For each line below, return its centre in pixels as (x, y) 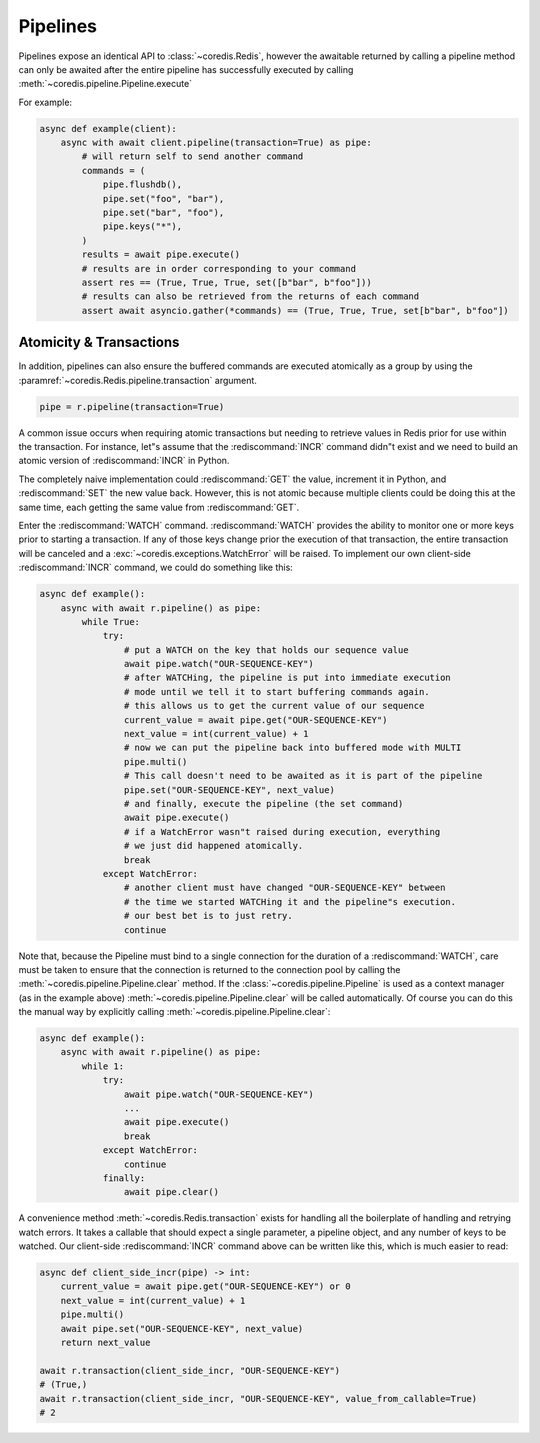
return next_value (105, 1343)
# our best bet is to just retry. (208, 916)
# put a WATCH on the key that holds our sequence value (266, 649)
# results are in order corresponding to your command (219, 268)
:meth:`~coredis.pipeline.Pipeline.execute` (105, 84)
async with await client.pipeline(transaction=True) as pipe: (216, 143)
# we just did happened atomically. (213, 846)
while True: (110, 621)
